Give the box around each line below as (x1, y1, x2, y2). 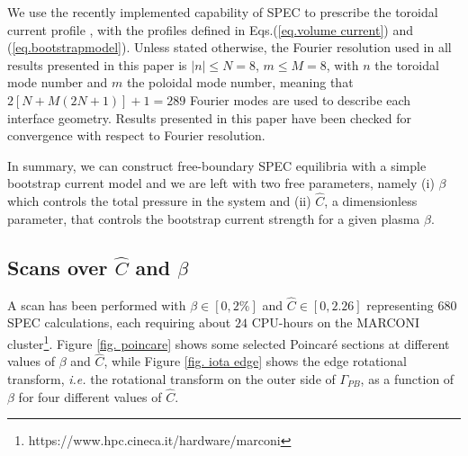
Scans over (7, 253, 108, 281)
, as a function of (360, 370, 454, 389)
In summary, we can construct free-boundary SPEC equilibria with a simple (7, 156, 427, 174)
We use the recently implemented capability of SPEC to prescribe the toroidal (7, 3, 438, 21)
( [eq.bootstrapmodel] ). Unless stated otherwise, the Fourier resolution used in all (7, 38, 452, 57)
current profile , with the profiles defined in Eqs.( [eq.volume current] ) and (7, 20, 413, 39)
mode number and (7, 73, 108, 92)
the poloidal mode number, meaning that (126, 73, 354, 92)
